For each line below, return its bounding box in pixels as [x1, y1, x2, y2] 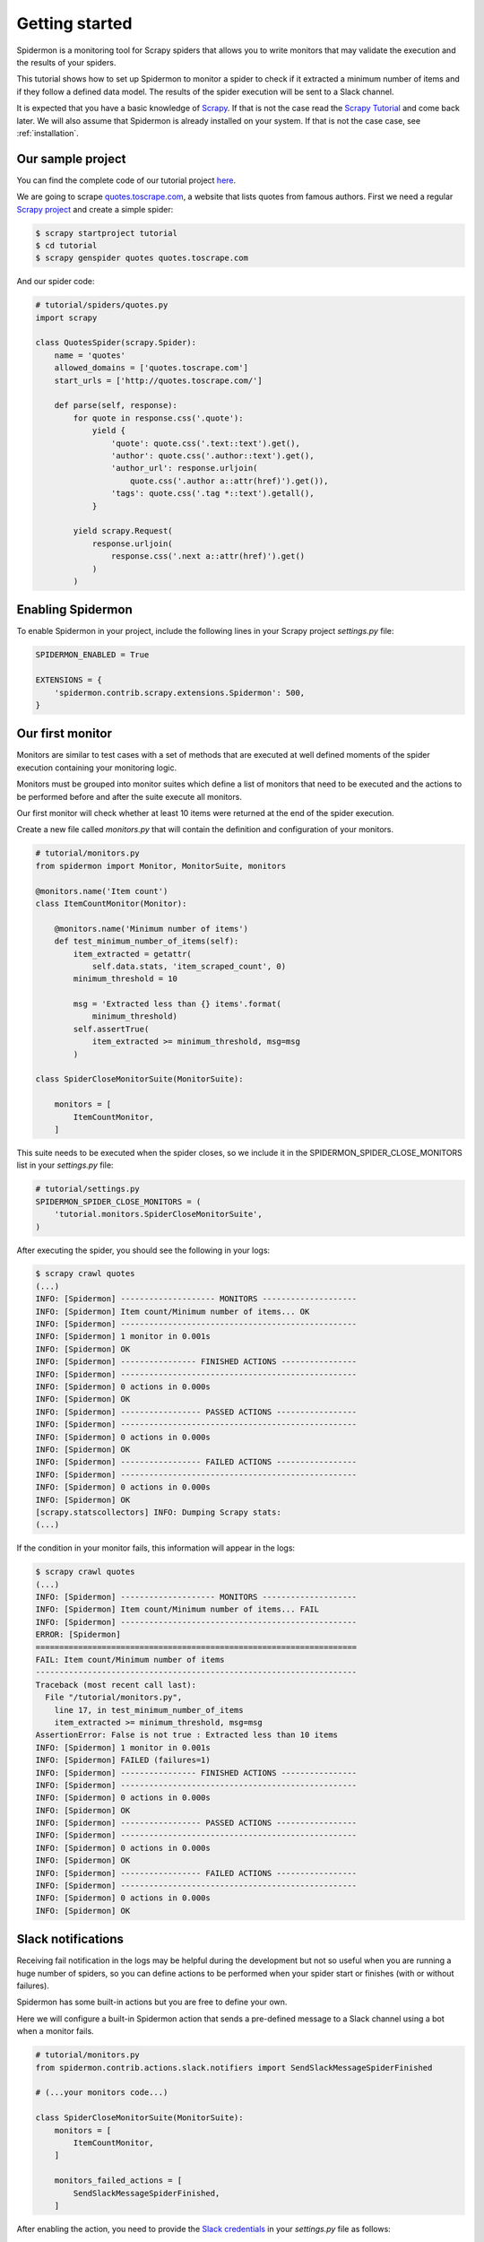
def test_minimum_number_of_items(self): [54, 936, 239, 946]
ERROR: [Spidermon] [35, 1629, 121, 1640]
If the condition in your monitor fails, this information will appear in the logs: [16, 1542, 296, 1553]
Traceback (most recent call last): [35, 1680, 197, 1690]
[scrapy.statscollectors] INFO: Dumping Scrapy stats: [35, 1507, 281, 1517]
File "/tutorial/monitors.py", [45, 1692, 183, 1703]
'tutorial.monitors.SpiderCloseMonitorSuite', [54, 1209, 264, 1220]
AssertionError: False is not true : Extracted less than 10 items [35, 1730, 339, 1740]
